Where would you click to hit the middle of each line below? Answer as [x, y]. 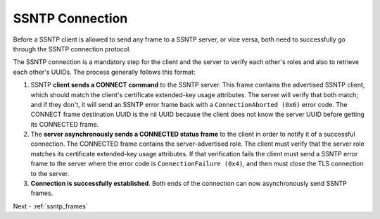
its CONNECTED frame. [65, 124]
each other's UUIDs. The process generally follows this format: [104, 72]
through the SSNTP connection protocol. [72, 49]
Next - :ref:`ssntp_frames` [50, 206]
